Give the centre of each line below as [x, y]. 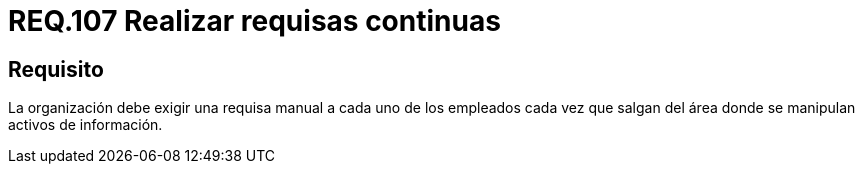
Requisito [56, 69]
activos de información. [85, 125]
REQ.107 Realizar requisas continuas [254, 21]
